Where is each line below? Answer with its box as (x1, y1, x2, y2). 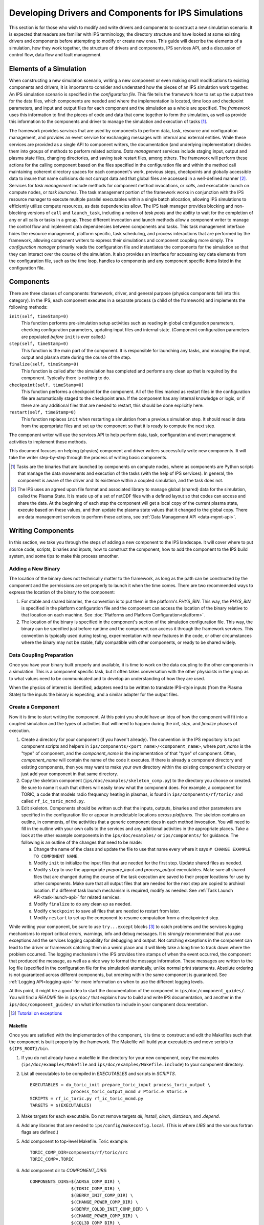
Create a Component (9, 704, 60, 710)
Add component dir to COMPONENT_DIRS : (21, 1167, 108, 1173)
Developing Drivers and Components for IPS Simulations (9, 7, 243, 18)
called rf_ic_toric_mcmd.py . (21, 798, 85, 804)
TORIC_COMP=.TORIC (30, 1156, 74, 1162)
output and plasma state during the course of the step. (21, 354, 132, 360)
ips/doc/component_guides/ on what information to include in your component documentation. (9, 1001, 208, 1007)
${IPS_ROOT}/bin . (9, 1046, 49, 1052)
